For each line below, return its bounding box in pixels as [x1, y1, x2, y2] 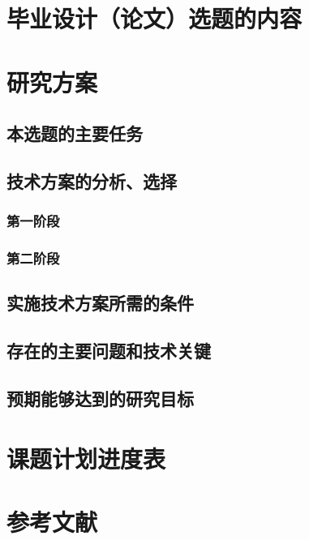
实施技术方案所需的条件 [6, 290, 194, 315]
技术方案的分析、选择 [6, 168, 177, 193]
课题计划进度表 [6, 441, 166, 474]
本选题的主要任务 [6, 121, 143, 146]
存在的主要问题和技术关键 [6, 338, 211, 363]
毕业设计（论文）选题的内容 [6, 2, 303, 35]
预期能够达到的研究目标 [6, 385, 194, 410]
